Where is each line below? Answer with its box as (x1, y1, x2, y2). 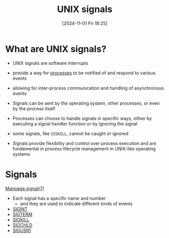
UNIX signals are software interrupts (12, 60, 88, 66)
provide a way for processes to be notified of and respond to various (12, 70, 156, 76)
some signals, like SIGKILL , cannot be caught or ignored (12, 130, 129, 136)
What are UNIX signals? (5, 43, 107, 55)
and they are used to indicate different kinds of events (20, 201, 133, 207)
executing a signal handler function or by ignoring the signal (12, 120, 138, 127)
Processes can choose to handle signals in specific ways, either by (12, 115, 152, 121)
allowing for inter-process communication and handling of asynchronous (12, 85, 164, 91)
